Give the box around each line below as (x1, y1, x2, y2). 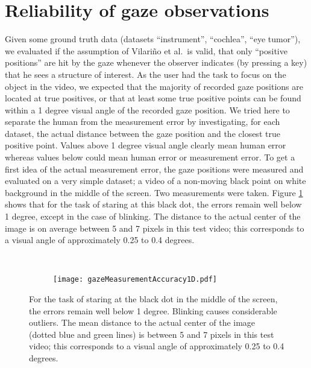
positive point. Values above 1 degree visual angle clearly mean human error (5, 139, 286, 151)
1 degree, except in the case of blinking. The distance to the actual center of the (5, 210, 301, 223)
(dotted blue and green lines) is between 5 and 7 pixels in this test (29, 328, 274, 340)
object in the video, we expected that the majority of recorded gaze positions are (5, 80, 303, 92)
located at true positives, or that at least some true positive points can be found (5, 92, 301, 104)
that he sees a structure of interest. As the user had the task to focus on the (5, 68, 286, 80)
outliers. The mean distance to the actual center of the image (29, 316, 256, 329)
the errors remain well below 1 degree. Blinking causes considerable (29, 304, 277, 317)
